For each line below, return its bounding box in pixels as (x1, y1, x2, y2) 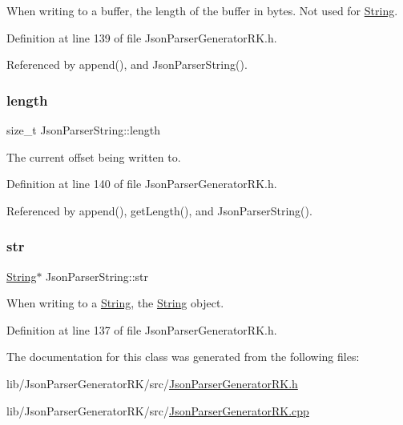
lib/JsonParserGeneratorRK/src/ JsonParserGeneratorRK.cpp (6, 402, 309, 419)
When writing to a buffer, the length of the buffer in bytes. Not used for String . (6, 2, 398, 18)
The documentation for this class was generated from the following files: (6, 348, 360, 365)
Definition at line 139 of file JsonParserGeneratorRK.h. (6, 29, 277, 46)
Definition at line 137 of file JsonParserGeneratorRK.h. (6, 321, 277, 338)
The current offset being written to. (6, 148, 181, 165)
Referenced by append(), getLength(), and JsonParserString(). (6, 202, 312, 219)
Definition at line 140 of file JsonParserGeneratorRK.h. (6, 175, 277, 192)
